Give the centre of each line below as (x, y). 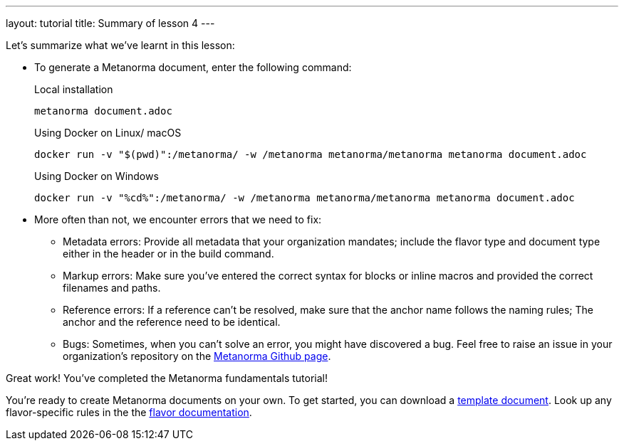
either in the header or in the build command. (168, 254)
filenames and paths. (112, 288)
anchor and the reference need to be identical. (172, 322)
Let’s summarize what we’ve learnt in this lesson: (120, 45)
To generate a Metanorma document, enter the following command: (193, 67)
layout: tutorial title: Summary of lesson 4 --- (110, 23)
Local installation (74, 89)
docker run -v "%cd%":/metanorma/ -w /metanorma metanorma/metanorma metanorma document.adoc (305, 198)
